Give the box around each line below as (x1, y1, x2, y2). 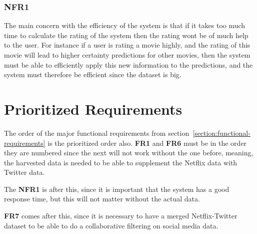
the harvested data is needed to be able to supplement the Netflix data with (4, 157, 237, 167)
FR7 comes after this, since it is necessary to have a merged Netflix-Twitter (4, 210, 237, 221)
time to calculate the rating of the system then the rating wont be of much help (4, 30, 248, 40)
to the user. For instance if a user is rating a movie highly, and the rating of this (4, 40, 250, 50)
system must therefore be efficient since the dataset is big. (4, 69, 181, 80)
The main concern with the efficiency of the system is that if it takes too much (4, 20, 245, 31)
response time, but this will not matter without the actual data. (4, 193, 200, 204)
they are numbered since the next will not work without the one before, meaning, (4, 147, 253, 158)
